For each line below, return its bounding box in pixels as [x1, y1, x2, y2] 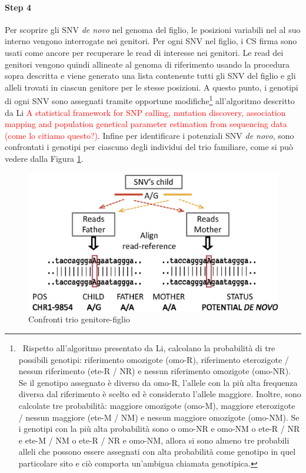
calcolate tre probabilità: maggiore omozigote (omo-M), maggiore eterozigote [18, 399, 295, 411]
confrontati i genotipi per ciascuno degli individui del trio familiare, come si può [5, 141, 293, 153]
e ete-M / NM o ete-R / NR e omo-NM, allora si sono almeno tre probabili [18, 434, 290, 446]
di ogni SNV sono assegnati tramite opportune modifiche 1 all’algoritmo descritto [5, 93, 295, 107]
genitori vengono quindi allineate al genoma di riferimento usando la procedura [5, 58, 290, 70]
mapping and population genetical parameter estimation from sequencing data [5, 118, 287, 130]
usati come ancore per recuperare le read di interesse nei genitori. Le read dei [5, 46, 284, 58]
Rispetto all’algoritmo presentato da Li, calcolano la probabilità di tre [22, 341, 275, 354]
